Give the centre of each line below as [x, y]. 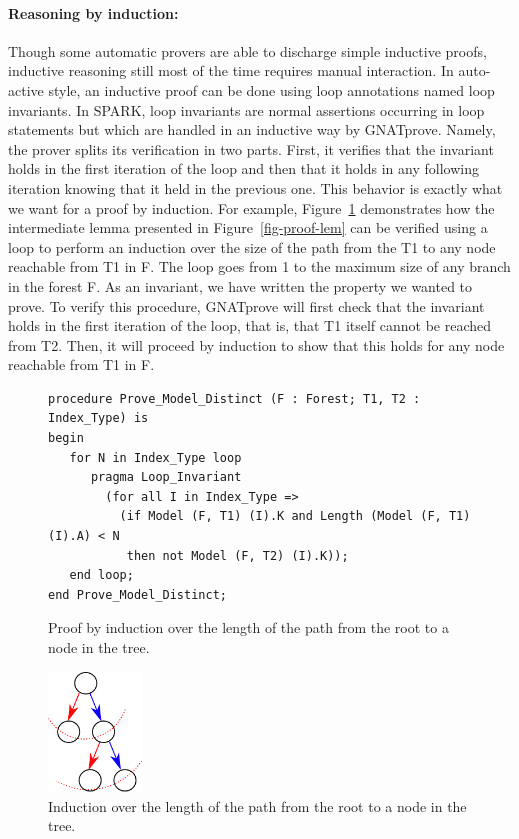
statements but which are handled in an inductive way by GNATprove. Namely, [252, 129]
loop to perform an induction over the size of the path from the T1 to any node [252, 246]
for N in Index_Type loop [155, 457]
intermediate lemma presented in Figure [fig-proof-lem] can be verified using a [248, 227]
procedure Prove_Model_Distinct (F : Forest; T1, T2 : [234, 398]
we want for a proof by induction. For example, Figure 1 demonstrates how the [251, 207]
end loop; [101, 575]
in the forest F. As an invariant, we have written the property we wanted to [240, 285]
